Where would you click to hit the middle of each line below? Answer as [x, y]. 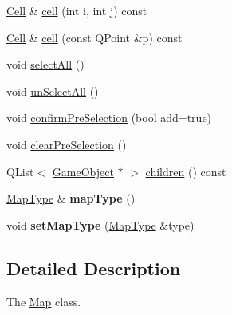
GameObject [83, 171]
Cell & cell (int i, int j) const [77, 10]
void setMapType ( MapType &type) [100, 224]
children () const [186, 171]
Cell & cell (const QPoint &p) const [94, 37]
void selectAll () [45, 64]
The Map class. [44, 301]
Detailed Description [94, 268]
